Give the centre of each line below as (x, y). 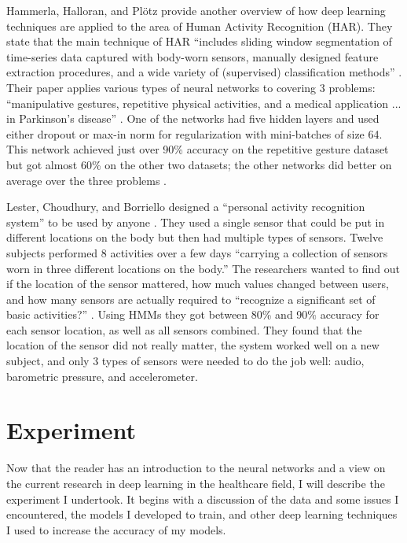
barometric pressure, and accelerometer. (102, 376)
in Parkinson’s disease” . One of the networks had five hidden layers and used (193, 118)
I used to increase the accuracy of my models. (116, 529)
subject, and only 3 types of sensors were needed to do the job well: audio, (185, 361)
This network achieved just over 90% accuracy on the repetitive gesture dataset (198, 149)
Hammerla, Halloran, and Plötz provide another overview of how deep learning (196, 10)
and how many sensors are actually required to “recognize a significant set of (191, 299)
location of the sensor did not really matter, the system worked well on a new (193, 345)
